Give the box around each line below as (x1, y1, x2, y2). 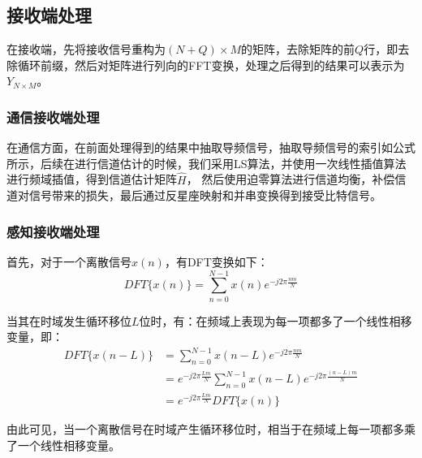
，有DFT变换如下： (164, 253, 269, 270)
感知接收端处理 (6, 221, 100, 241)
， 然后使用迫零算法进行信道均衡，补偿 (186, 171, 395, 188)
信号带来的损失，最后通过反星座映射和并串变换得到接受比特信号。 (28, 187, 381, 204)
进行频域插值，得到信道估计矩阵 (6, 171, 177, 188)
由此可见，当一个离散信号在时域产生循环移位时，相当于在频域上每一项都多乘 (6, 421, 416, 438)
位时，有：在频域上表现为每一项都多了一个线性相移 (139, 312, 412, 329)
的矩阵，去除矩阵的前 (241, 41, 355, 58)
